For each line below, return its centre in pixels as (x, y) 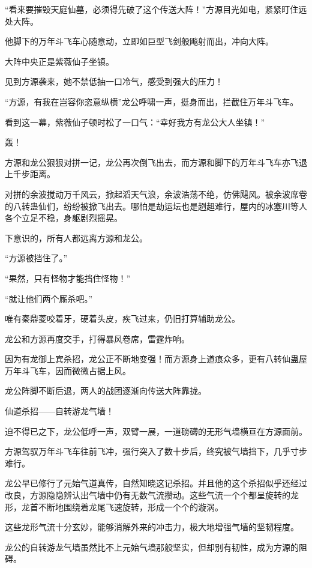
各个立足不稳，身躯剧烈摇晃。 (64, 218)
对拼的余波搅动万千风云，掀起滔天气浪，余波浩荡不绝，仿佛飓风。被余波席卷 (156, 194)
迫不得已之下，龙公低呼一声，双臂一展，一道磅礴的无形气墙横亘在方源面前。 (156, 431)
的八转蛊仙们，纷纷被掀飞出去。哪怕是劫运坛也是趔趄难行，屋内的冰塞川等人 (156, 206)
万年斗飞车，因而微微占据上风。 (68, 370)
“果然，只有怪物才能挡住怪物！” (68, 278)
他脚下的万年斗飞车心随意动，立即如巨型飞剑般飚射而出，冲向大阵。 (139, 41)
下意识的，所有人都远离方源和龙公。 (76, 237)
